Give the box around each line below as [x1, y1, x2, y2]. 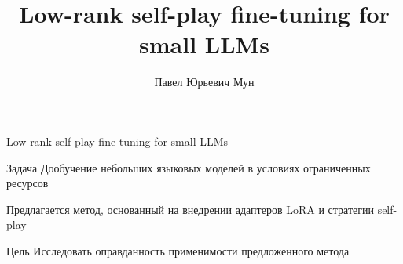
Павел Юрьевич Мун [154, 74, 255, 90]
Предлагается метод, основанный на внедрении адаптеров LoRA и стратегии [6, 201, 374, 217]
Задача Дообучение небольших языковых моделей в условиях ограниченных [6, 159, 371, 175]
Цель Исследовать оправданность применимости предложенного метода [6, 242, 350, 259]
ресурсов [6, 175, 49, 191]
